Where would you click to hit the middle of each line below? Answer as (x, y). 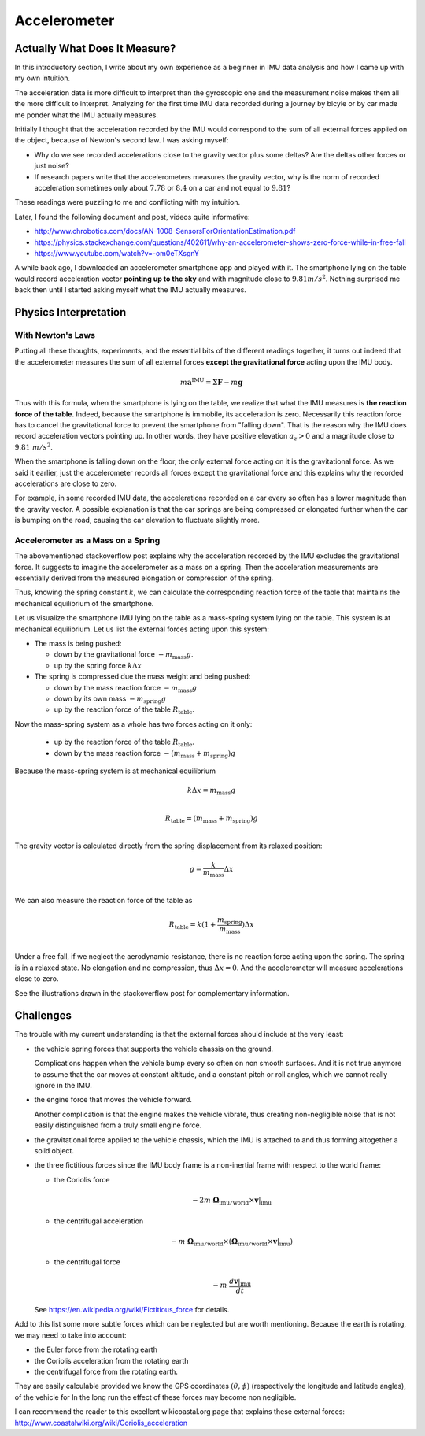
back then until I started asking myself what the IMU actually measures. (131, 290)
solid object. (54, 1151)
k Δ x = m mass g (211, 791)
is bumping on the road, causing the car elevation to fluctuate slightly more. (137, 520)
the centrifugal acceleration (99, 1221)
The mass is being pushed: (78, 643)
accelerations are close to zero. (66, 483)
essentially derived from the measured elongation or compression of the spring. (144, 578)
